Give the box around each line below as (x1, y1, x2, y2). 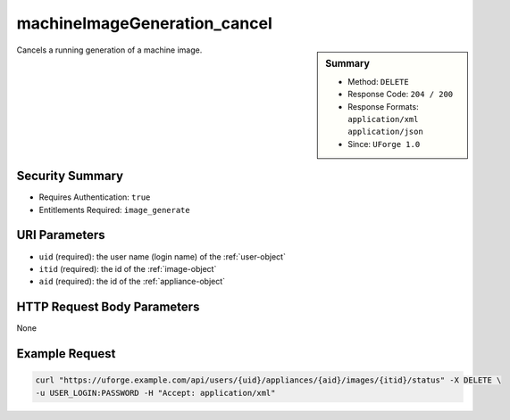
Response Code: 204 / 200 (347, 89, 454, 100)
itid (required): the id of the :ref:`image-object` (38, 263, 217, 274)
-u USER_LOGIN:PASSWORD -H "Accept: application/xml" (35, 388, 276, 398)
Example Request (16, 346, 116, 361)
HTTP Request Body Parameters (16, 300, 200, 315)
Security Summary (16, 169, 124, 184)
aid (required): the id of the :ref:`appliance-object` (38, 276, 226, 287)
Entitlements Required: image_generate (38, 204, 191, 215)
